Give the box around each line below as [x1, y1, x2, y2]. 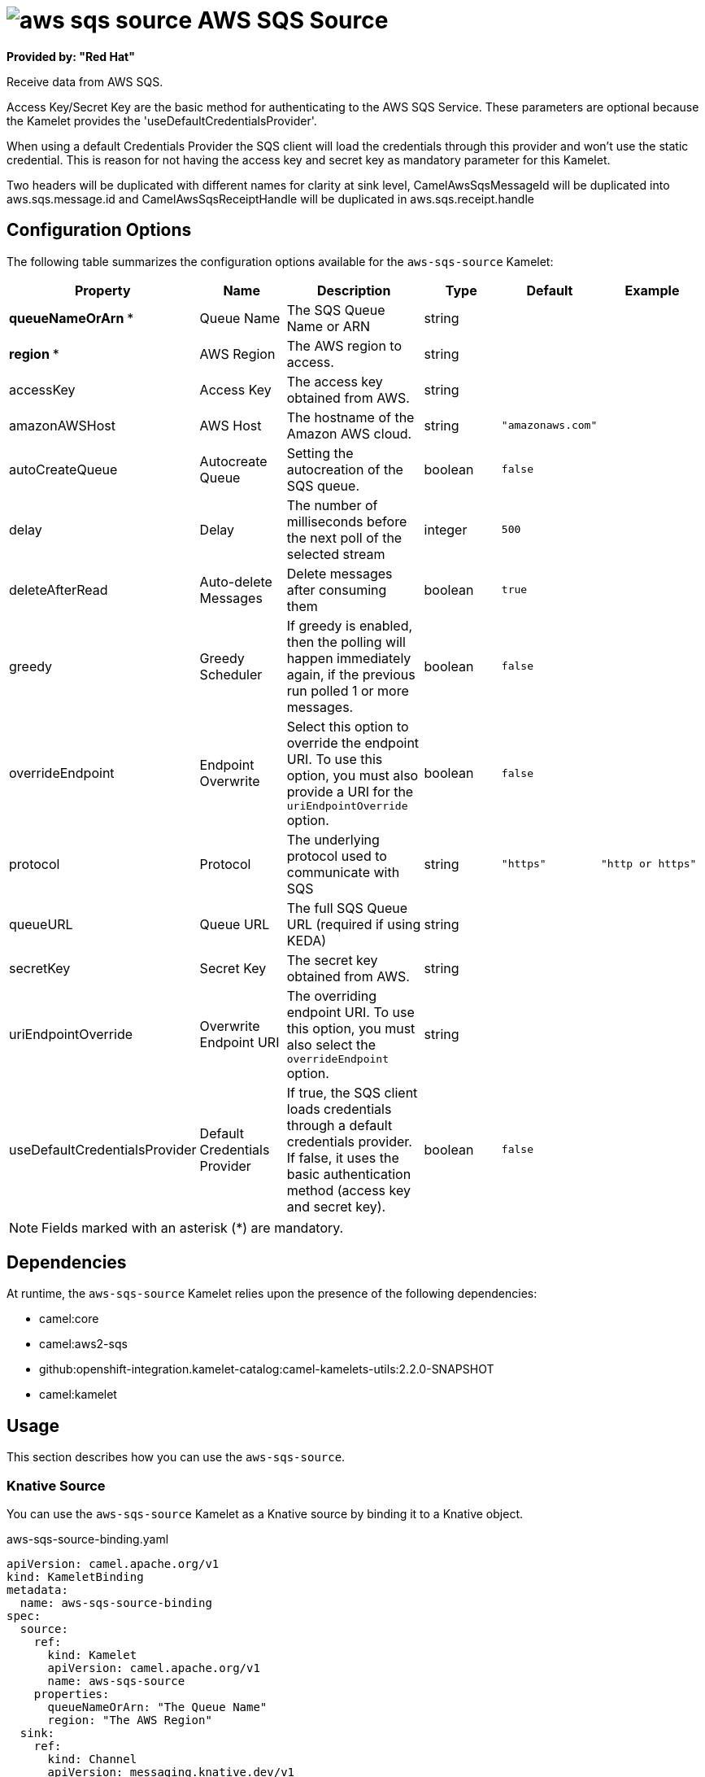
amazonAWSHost [9, 417, 115, 434]
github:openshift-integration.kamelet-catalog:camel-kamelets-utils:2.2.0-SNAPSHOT [39, 1362, 494, 1377]
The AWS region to [286, 337, 403, 354]
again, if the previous [286, 666, 416, 683]
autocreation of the [286, 461, 403, 478]
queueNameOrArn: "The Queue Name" [47, 1701, 268, 1714]
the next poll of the [286, 529, 403, 546]
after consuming [286, 581, 387, 598]
